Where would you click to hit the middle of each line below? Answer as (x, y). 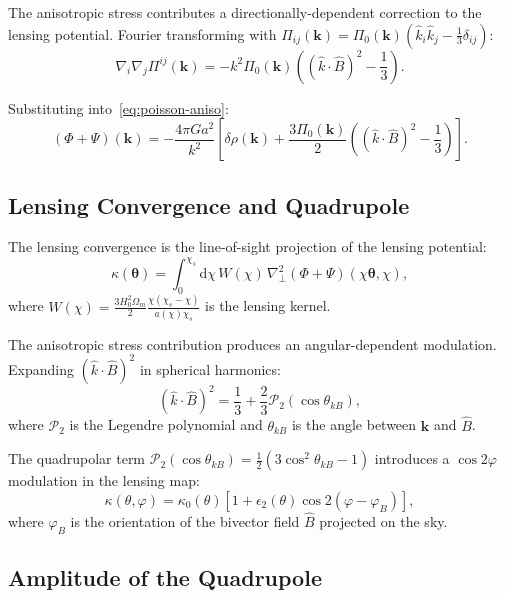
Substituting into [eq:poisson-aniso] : (118, 107)
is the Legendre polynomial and (166, 424)
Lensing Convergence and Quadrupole (209, 204)
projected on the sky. (383, 521)
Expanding (41, 368)
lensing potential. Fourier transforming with (142, 33)
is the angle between (354, 424)
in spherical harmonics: (210, 368)
